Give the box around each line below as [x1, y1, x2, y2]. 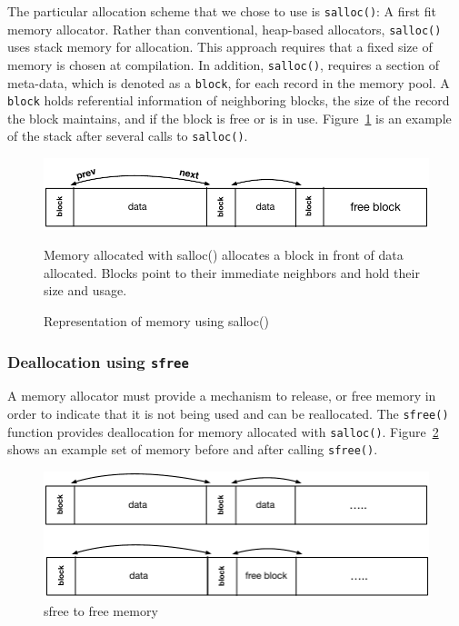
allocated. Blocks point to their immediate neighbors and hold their [44, 263, 420, 282]
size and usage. [44, 281, 127, 300]
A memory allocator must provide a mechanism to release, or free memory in [7, 386, 436, 405]
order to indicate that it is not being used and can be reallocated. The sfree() [7, 403, 449, 422]
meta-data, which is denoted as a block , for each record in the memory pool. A [7, 73, 450, 92]
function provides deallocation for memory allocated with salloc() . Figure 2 [7, 422, 439, 441]
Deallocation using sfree [7, 350, 189, 373]
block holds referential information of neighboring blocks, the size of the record [7, 91, 450, 110]
